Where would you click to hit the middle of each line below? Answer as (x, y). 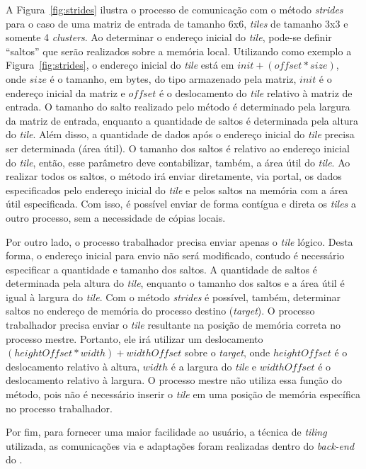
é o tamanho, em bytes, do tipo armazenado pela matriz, (173, 78)
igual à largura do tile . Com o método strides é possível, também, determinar (173, 296)
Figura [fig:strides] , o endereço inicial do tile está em (120, 65)
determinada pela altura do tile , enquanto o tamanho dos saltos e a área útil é (175, 283)
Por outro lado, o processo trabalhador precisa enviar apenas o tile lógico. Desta (179, 241)
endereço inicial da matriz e (65, 92)
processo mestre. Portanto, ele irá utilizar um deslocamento (135, 338)
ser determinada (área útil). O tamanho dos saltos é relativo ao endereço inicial (178, 148)
